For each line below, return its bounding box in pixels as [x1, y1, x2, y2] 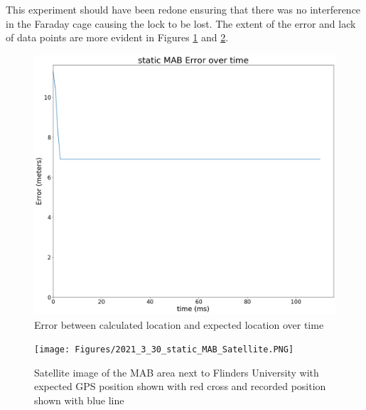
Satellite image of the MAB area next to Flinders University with [34, 364, 319, 379]
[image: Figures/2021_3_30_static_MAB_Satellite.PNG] [34, 345, 294, 355]
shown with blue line [34, 393, 124, 408]
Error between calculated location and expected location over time [34, 317, 324, 332]
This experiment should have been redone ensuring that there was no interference [6, 2, 361, 16]
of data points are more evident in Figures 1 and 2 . [6, 30, 229, 45]
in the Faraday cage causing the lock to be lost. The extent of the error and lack [6, 16, 356, 31]
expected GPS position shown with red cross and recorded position [34, 379, 326, 394]
